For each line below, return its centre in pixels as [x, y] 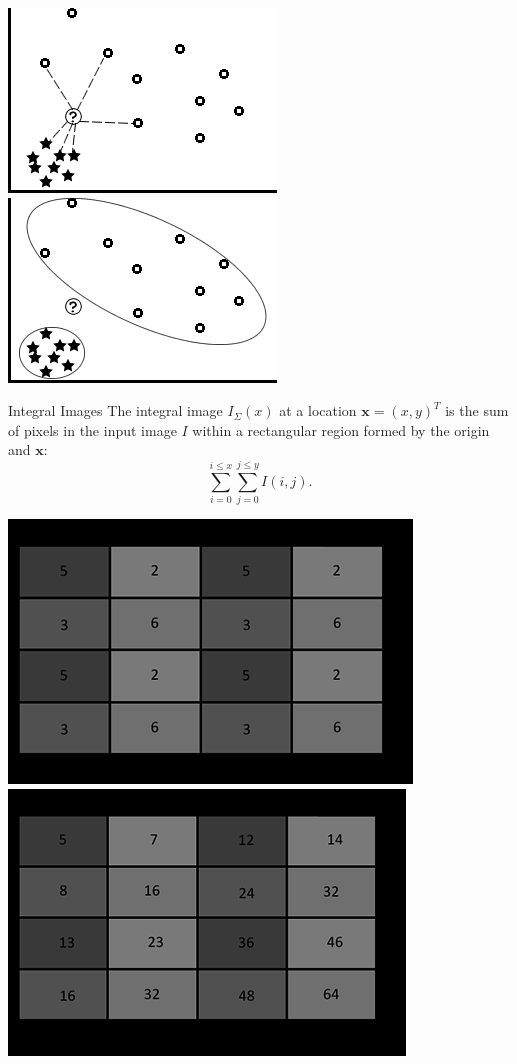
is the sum [477, 410]
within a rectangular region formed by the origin [341, 429]
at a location [318, 410]
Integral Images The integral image [115, 410]
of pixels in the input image [92, 429]
